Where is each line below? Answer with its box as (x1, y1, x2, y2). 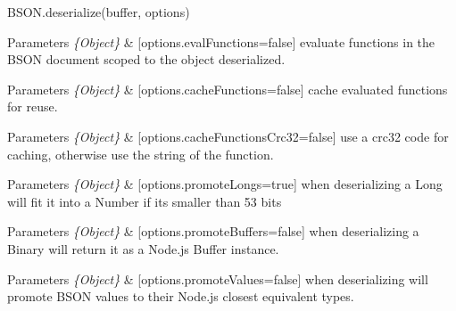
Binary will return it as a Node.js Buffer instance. (7, 239, 279, 258)
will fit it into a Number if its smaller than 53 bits (7, 192, 282, 210)
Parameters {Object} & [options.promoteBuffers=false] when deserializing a (7, 222, 419, 241)
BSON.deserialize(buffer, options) (7, 3, 190, 20)
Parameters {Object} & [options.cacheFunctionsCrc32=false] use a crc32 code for (7, 127, 449, 145)
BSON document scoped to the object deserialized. (7, 50, 286, 69)
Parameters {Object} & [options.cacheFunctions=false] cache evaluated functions (7, 79, 448, 98)
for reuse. (7, 97, 58, 116)
